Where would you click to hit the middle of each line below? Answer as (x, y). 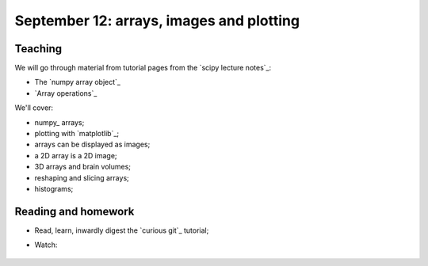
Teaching (38, 49)
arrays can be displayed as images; (92, 144)
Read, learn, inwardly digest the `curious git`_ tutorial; (122, 230)
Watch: (46, 245)
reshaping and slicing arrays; (82, 177)
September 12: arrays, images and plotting (157, 21)
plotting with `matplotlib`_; (76, 134)
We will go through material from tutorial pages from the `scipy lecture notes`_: (143, 68)
